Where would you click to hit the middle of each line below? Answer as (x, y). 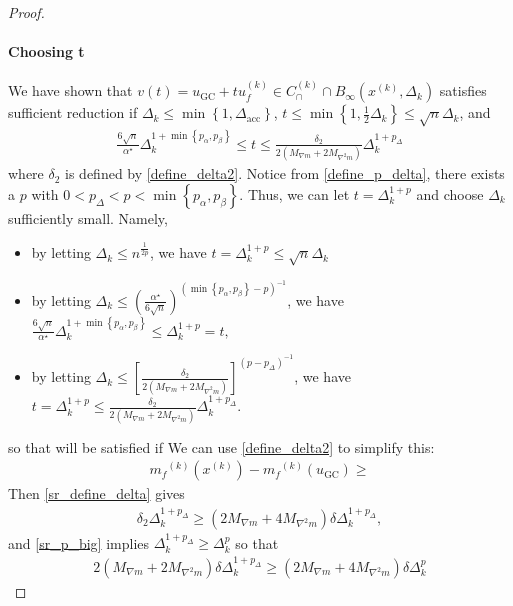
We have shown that (70, 90)
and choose (450, 193)
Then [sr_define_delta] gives (96, 493)
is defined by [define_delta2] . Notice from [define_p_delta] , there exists (285, 173)
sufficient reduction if (73, 112)
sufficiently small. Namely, (88, 217)
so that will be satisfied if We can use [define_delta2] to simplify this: (221, 446)
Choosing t (46, 51)
